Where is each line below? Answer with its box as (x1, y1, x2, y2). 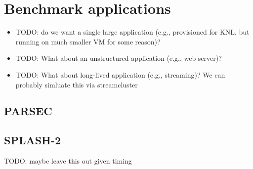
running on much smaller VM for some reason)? (15, 36, 161, 46)
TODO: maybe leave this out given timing (4, 156, 132, 166)
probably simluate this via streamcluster (15, 79, 138, 89)
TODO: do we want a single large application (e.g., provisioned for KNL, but (15, 27, 250, 37)
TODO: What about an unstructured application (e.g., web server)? (15, 53, 222, 63)
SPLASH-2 (4, 132, 61, 148)
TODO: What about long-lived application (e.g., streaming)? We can (15, 69, 225, 80)
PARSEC (4, 103, 52, 119)
